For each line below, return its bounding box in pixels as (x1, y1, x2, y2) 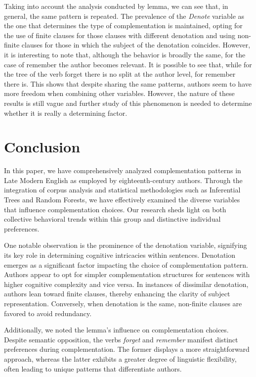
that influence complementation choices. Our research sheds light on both (4, 204, 226, 214)
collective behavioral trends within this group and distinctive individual (4, 214, 221, 224)
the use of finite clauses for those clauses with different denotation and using (4, 30, 236, 40)
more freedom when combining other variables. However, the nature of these (4, 88, 235, 98)
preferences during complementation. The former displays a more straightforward (4, 344, 250, 354)
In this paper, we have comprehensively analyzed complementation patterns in (4, 165, 241, 176)
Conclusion (4, 137, 81, 157)
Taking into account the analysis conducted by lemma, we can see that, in (4, 1, 228, 11)
